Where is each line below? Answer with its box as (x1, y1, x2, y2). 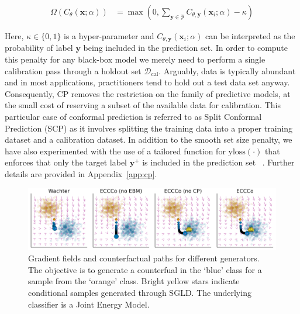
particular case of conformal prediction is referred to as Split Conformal (5, 111, 262, 123)
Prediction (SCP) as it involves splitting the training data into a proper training (5, 122, 293, 134)
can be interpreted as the (205, 30, 295, 42)
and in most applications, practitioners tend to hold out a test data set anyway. (5, 76, 290, 88)
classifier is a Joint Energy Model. (28, 298, 150, 310)
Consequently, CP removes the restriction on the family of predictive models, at (5, 87, 291, 99)
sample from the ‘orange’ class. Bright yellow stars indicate (28, 275, 240, 287)
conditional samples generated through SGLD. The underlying (28, 286, 251, 298)
